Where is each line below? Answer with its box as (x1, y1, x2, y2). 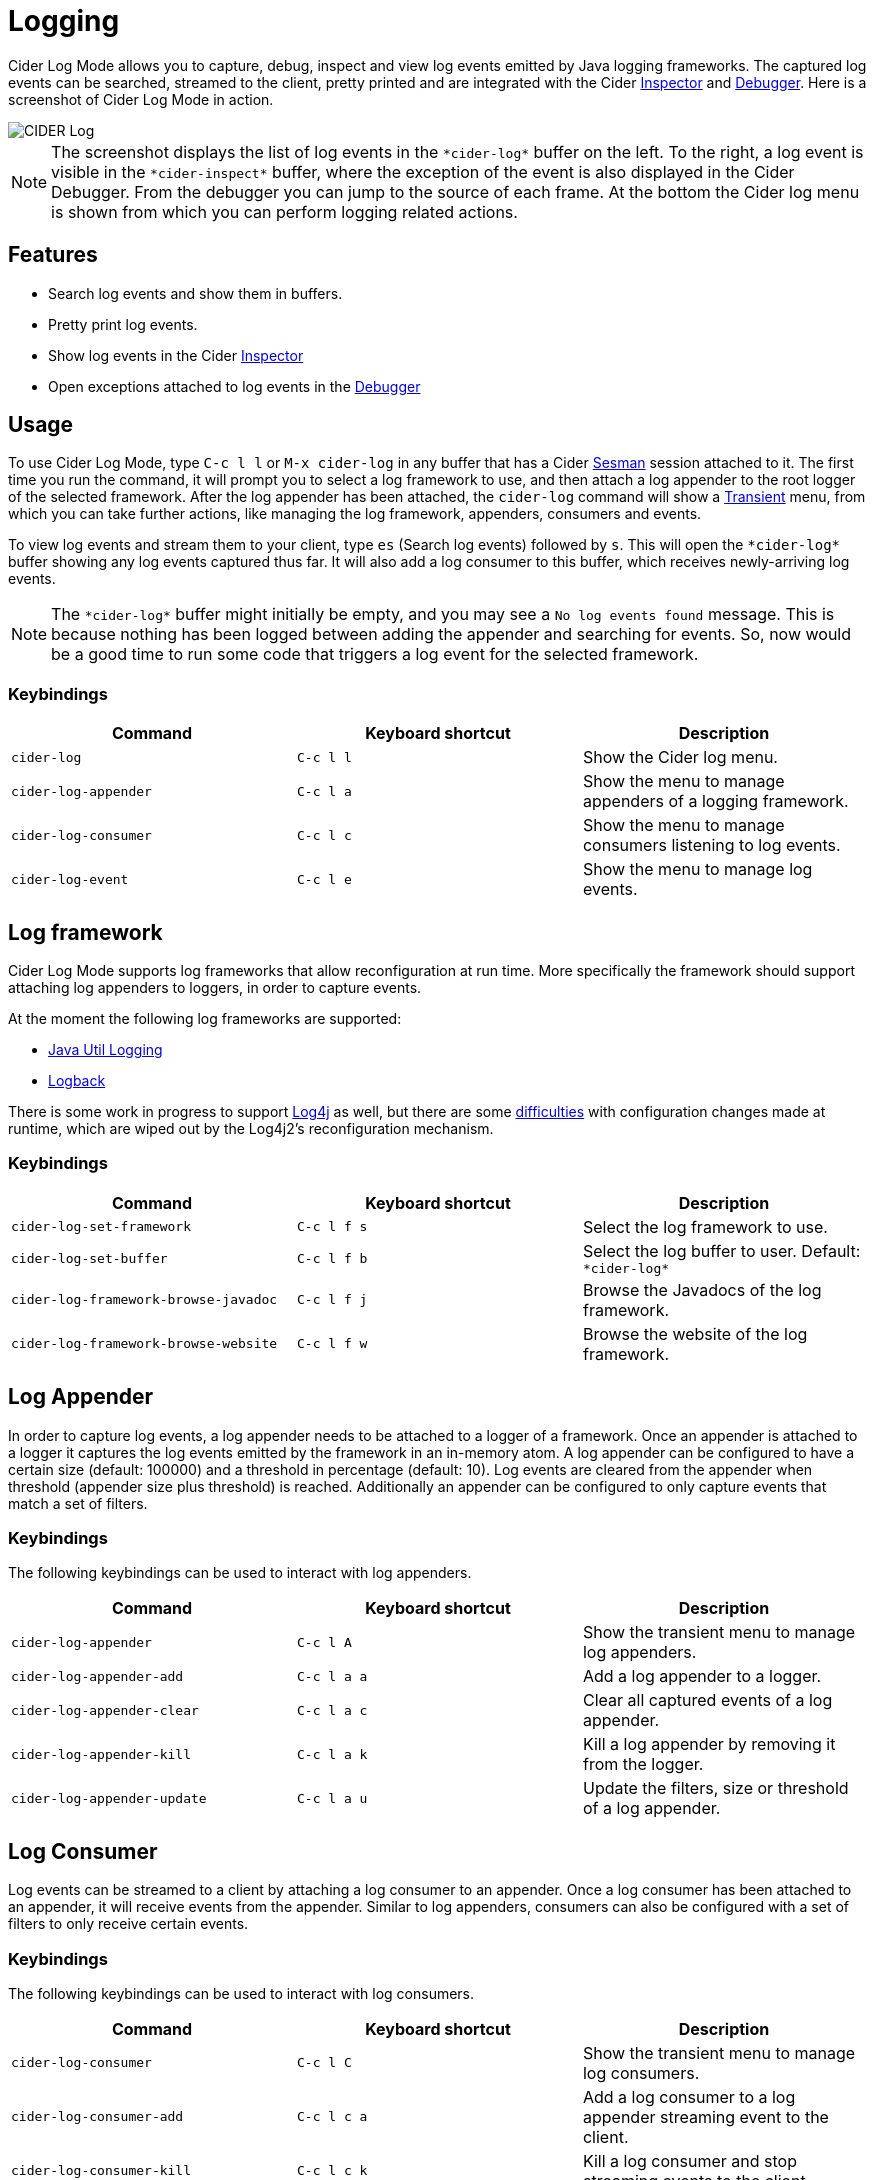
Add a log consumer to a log (582, 2086, 796, 2107)
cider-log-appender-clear (11, 1702, 199, 1718)
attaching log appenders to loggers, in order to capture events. (8, 979, 422, 997)
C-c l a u (296, 1790, 368, 1806)
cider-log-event (11, 871, 129, 887)
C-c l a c (296, 1702, 368, 1718)
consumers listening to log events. (582, 835, 841, 856)
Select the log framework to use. (582, 1216, 828, 1237)
